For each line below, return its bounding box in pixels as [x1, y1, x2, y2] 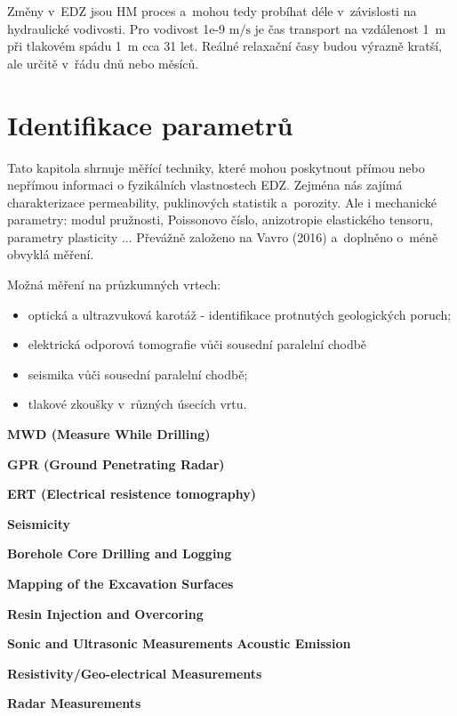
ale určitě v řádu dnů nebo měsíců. [7, 53, 199, 72]
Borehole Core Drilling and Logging [7, 544, 232, 563]
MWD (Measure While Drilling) [7, 425, 211, 443]
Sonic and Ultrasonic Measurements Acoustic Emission [7, 634, 351, 653]
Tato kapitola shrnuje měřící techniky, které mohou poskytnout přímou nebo [7, 158, 425, 176]
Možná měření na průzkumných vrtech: [7, 275, 221, 294]
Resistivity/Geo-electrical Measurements [7, 663, 262, 682]
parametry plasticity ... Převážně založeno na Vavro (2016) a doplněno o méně [7, 227, 438, 246]
